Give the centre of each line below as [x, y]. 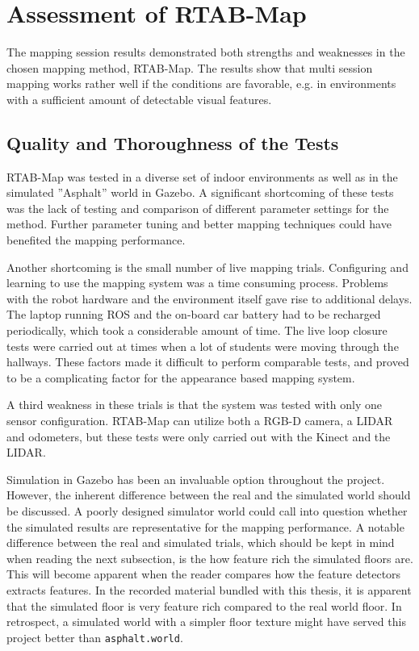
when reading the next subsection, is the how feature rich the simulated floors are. [210, 558]
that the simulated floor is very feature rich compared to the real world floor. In [204, 605]
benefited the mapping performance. [96, 240]
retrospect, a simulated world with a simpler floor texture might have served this [206, 622]
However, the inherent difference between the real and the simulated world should [209, 495]
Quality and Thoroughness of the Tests [173, 142]
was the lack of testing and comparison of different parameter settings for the [198, 208]
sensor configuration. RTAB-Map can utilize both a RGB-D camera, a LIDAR [200, 421]
